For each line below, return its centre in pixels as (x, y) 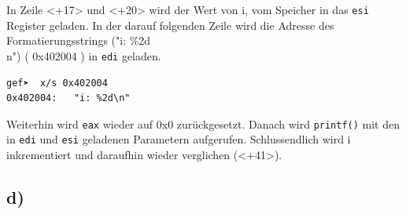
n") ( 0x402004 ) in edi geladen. (84, 55)
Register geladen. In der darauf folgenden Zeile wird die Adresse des (170, 25)
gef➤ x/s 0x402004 (57, 83)
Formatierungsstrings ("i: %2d (79, 40)
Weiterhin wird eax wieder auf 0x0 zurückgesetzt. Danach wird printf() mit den (203, 123)
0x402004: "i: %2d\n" (68, 98)
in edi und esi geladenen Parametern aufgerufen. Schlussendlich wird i (179, 139)
